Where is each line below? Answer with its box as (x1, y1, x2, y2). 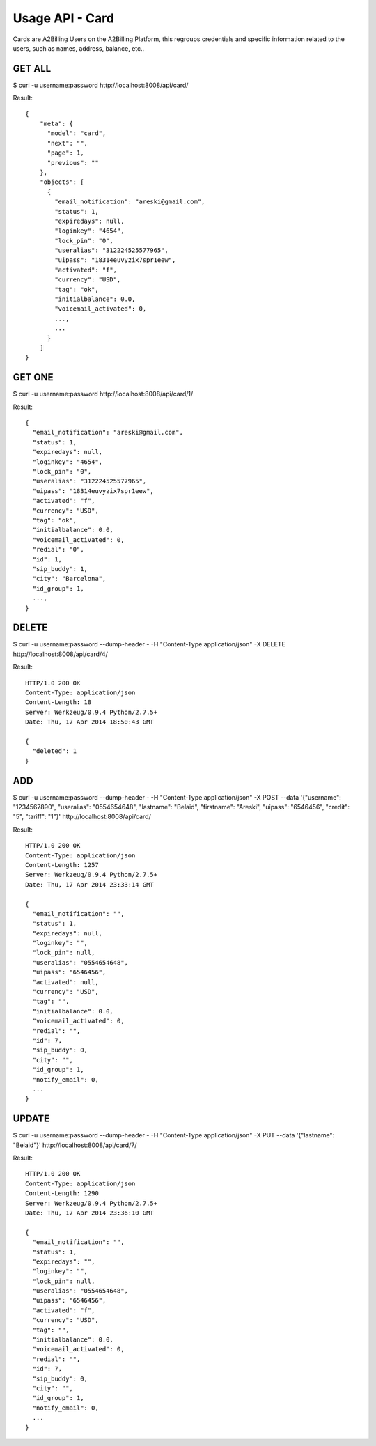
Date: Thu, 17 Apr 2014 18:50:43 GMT (25, 718, 155, 726)
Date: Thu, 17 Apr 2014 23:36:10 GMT (25, 1208, 155, 1217)
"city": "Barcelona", (32, 575, 107, 583)
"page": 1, (47, 149, 84, 157)
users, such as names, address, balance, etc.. (13, 44, 145, 52)
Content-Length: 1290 (25, 1190, 99, 1197)
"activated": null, (32, 978, 99, 986)
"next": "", (47, 139, 88, 147)
